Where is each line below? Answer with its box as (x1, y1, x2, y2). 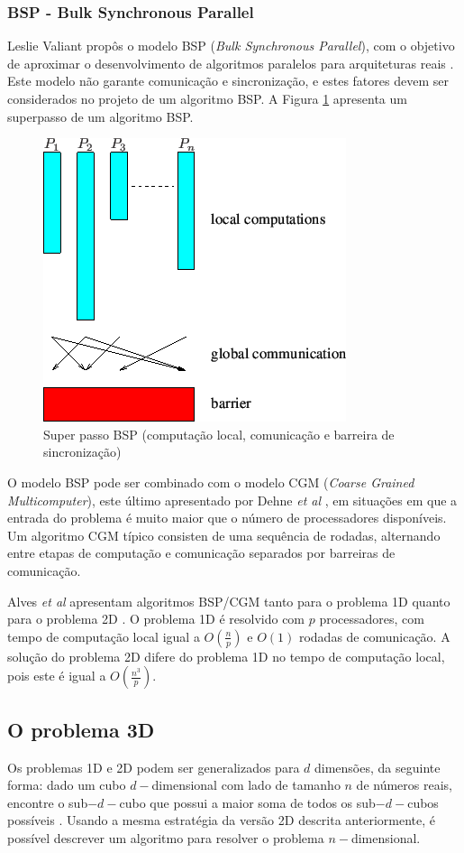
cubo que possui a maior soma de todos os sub (119, 793, 376, 811)
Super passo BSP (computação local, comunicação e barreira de (43, 424, 395, 443)
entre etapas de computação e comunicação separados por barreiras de (7, 543, 396, 562)
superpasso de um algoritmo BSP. (7, 107, 194, 125)
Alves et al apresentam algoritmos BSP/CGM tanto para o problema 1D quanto (7, 591, 450, 610)
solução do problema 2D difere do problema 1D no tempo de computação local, (7, 646, 445, 665)
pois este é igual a (7, 666, 106, 685)
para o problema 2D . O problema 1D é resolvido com (7, 609, 305, 628)
